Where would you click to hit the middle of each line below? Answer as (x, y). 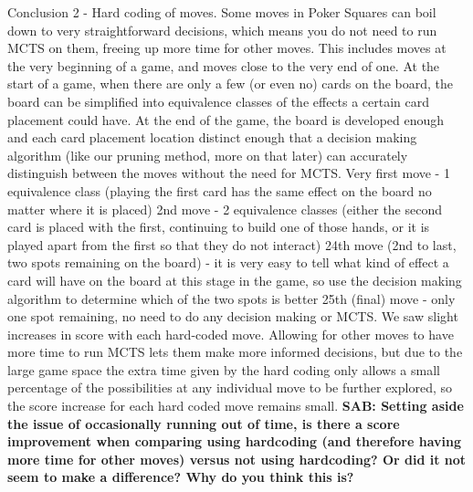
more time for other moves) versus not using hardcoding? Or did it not (237, 459)
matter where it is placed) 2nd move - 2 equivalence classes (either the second (225, 209)
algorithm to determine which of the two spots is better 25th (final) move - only (231, 298)
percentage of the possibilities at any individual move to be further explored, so (230, 387)
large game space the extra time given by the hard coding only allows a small (224, 369)
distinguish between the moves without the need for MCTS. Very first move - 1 (229, 173)
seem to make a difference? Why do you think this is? (181, 477)
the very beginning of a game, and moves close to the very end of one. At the (224, 65)
